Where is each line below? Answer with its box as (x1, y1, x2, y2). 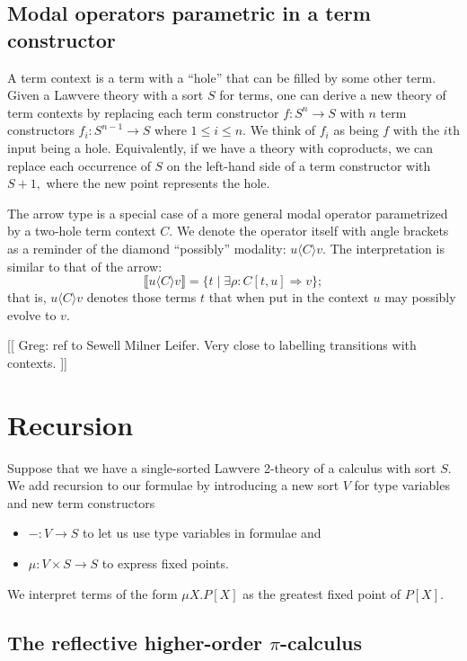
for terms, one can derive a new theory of (219, 85, 446, 104)
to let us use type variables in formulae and (83, 523, 322, 542)
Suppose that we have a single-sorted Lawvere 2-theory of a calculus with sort (7, 458, 436, 477)
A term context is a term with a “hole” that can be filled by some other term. (7, 67, 436, 86)
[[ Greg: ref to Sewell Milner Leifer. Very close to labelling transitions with (7, 335, 417, 354)
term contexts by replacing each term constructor (7, 103, 279, 121)
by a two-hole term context (7, 221, 156, 240)
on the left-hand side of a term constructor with (166, 156, 431, 174)
